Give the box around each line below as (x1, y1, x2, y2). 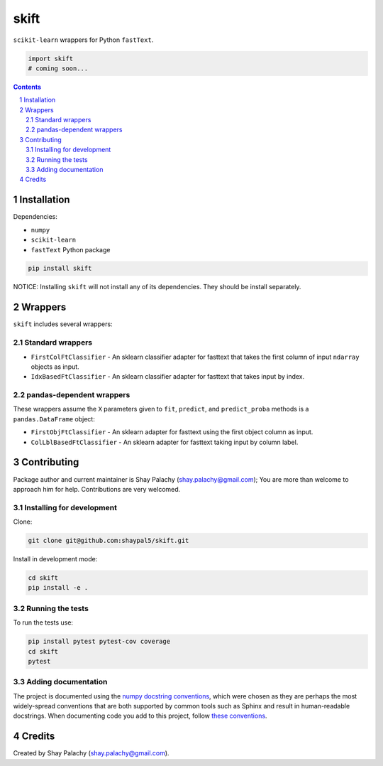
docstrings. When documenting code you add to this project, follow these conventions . (13, 711, 267, 721)
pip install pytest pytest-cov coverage (28, 637, 170, 646)
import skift (28, 54, 74, 63)
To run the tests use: (13, 618, 74, 627)
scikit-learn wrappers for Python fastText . (13, 36, 154, 44)
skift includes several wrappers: (13, 320, 113, 328)
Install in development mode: (13, 555, 98, 563)
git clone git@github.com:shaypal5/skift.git (28, 536, 189, 545)
